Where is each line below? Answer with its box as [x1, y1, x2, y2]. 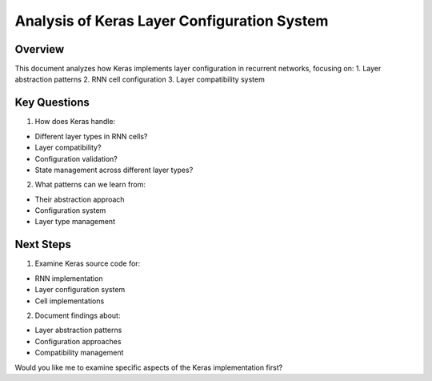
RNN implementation [34, 273, 103, 283]
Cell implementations [34, 296, 105, 306]
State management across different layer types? [34, 165, 194, 174]
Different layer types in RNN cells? [34, 131, 148, 141]
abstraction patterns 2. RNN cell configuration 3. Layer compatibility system [14, 74, 266, 84]
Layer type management [34, 217, 116, 227]
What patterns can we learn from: [34, 180, 146, 190]
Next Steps [14, 238, 71, 251]
